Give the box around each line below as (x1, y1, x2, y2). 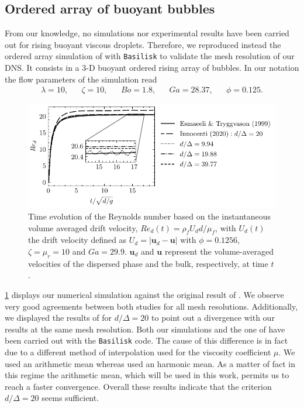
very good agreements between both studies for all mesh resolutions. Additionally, (5, 300, 298, 312)
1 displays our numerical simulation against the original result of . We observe (5, 288, 284, 300)
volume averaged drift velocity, (28, 221, 138, 234)
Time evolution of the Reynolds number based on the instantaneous (28, 210, 271, 222)
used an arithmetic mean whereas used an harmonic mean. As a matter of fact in (5, 357, 296, 369)
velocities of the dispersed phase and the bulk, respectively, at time (28, 257, 268, 269)
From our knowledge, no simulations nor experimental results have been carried (5, 27, 289, 39)
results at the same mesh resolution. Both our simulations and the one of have (5, 323, 285, 335)
